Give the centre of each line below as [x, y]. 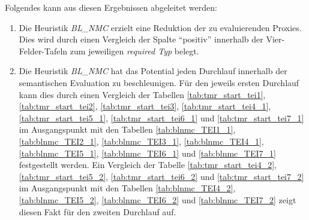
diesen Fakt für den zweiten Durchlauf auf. [97, 211]
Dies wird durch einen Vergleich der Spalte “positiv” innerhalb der [141, 39]
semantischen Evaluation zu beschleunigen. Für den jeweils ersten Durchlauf [159, 82]
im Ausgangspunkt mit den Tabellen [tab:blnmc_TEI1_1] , [127, 129]
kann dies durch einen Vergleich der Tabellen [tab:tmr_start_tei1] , [142, 94]
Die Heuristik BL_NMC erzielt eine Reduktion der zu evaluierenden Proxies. [160, 27]
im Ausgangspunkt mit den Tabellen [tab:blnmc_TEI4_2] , [127, 188]
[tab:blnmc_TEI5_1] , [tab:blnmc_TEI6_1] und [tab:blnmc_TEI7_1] [147, 153]
